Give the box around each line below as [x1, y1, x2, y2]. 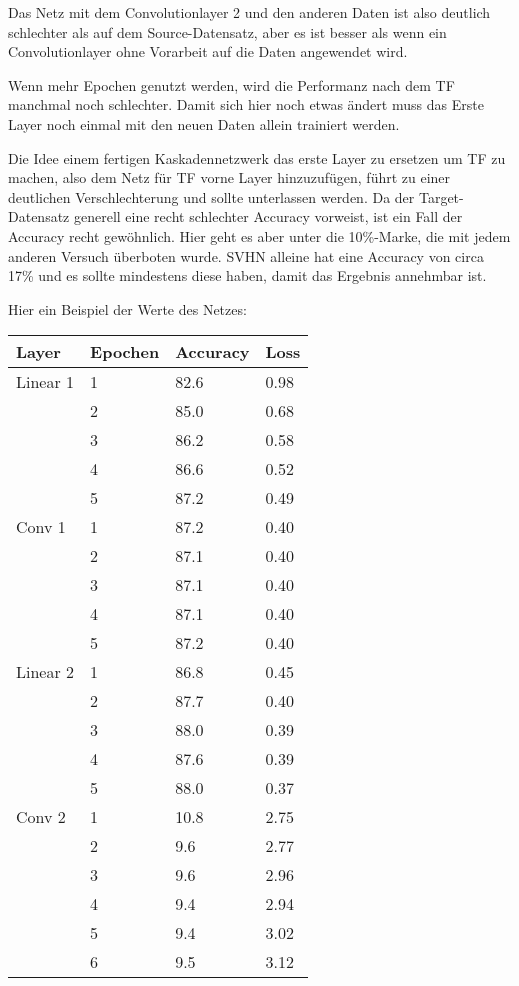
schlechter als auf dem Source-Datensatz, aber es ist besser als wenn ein [8, 21, 447, 42]
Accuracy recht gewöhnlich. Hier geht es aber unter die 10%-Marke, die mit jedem [8, 225, 511, 246]
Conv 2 [16, 805, 66, 829]
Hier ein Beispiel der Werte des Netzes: [8, 298, 247, 319]
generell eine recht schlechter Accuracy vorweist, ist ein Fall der [73, 206, 463, 227]
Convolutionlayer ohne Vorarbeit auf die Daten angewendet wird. [8, 41, 408, 62]
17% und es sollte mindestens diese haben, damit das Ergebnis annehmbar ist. [8, 265, 487, 286]
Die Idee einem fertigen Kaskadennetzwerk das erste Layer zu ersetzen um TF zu [8, 147, 506, 168]
